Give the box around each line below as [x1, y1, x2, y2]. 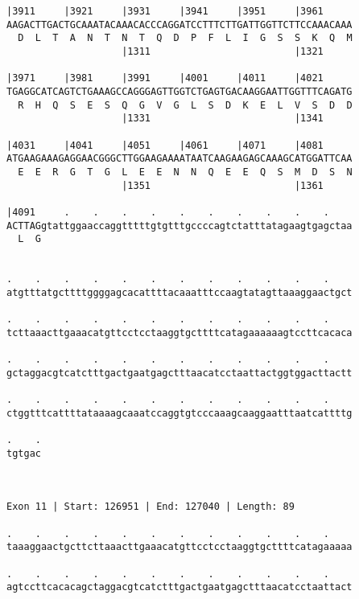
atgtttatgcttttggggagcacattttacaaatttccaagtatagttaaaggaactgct [6, 286, 353, 298]
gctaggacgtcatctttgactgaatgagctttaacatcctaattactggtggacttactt [6, 367, 353, 379]
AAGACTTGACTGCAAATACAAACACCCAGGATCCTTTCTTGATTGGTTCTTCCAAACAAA [6, 18, 353, 31]
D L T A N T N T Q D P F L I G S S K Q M [18, 32, 353, 44]
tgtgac [6, 447, 41, 459]
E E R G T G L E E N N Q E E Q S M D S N [18, 166, 353, 178]
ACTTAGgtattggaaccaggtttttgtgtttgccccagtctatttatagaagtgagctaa [6, 219, 353, 232]
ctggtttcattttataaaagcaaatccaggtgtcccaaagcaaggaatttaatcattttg [6, 407, 353, 419]
